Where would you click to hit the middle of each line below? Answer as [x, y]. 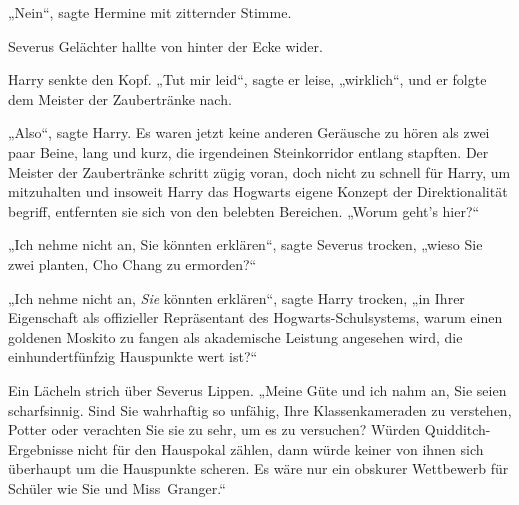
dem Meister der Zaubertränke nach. [120, 98]
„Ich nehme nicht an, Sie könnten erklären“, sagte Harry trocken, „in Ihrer [236, 297]
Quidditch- [457, 429]
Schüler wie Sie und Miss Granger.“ [117, 487]
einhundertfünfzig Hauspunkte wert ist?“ [133, 356]
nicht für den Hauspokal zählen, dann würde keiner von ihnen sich [280, 448]
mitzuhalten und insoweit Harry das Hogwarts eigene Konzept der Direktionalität [258, 191]
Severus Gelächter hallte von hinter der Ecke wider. [165, 45]
